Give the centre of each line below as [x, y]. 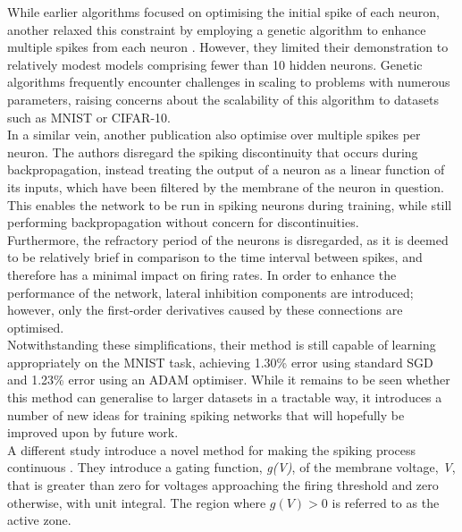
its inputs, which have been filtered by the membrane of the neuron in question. [226, 186]
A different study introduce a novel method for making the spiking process [212, 449]
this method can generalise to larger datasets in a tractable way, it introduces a [225, 397]
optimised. [36, 327]
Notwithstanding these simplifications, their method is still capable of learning [222, 345]
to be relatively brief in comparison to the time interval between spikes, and [215, 257]
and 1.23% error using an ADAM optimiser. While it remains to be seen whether [229, 380]
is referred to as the [386, 502]
